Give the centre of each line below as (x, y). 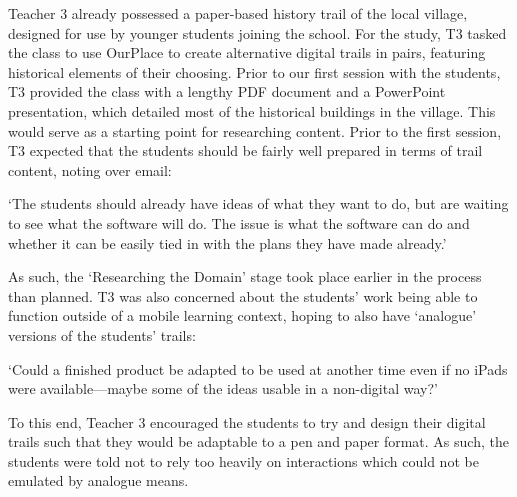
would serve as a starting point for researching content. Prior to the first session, (255, 130)
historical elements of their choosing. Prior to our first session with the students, (254, 71)
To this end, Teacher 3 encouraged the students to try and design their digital (247, 421)
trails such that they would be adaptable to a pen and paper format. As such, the (258, 441)
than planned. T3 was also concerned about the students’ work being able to (243, 295)
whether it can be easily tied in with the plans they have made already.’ (227, 242)
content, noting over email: (90, 169)
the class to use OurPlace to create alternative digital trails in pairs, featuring (247, 52)
